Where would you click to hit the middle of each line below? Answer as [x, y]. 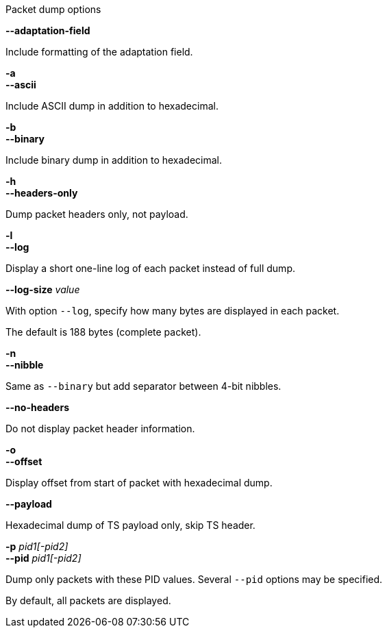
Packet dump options [53, 9]
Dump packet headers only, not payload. [97, 214]
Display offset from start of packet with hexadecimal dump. [139, 483]
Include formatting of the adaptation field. [99, 52]
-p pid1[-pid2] [37, 546]
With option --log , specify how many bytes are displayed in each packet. [173, 311]
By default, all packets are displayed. [88, 600]
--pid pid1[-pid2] [43, 558]
